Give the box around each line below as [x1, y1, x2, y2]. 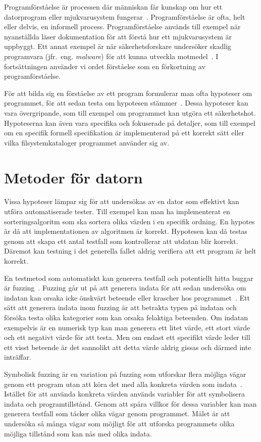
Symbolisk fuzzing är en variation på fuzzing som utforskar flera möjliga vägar [4, 368, 246, 379]
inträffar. [4, 352, 31, 362]
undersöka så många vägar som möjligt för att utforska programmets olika [4, 418, 235, 428]
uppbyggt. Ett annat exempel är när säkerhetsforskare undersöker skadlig [4, 41, 232, 52]
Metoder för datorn [4, 167, 143, 187]
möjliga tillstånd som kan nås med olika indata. [4, 428, 152, 438]
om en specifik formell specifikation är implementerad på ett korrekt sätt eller [4, 127, 245, 138]
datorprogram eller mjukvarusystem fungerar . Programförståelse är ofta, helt [4, 11, 245, 22]
